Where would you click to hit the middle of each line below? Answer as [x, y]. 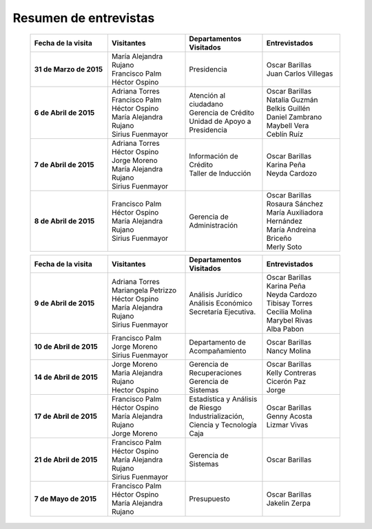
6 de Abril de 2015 [64, 112]
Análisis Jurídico [216, 294]
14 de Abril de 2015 [66, 377]
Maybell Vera [288, 125]
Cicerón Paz [286, 381]
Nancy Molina [289, 351]
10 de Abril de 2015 [66, 346]
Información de [214, 156]
